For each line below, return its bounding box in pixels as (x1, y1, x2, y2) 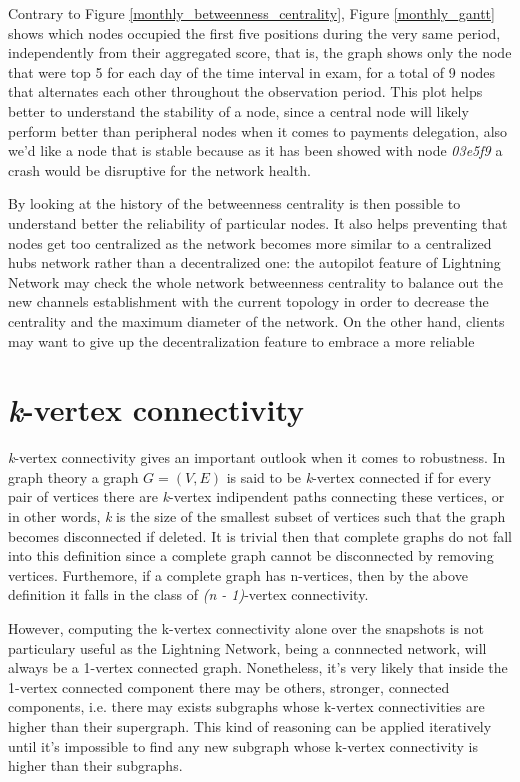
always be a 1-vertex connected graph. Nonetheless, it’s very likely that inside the (8, 657, 508, 678)
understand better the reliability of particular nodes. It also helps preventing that (8, 212, 508, 233)
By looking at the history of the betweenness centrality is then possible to (8, 193, 461, 214)
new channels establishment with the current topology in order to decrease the (8, 291, 489, 312)
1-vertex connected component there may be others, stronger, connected (8, 676, 450, 697)
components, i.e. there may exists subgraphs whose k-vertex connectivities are (8, 696, 485, 717)
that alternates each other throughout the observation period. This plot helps (8, 81, 483, 102)
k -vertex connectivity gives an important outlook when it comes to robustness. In (8, 447, 506, 468)
